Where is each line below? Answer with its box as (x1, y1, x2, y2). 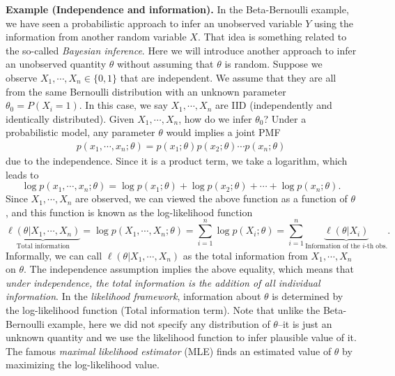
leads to (6, 167, 39, 181)
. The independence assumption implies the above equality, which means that (24, 262, 354, 276)
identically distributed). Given (6, 111, 134, 126)
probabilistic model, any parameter (6, 125, 155, 140)
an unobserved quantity (6, 57, 107, 71)
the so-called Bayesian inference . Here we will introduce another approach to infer (6, 43, 357, 57)
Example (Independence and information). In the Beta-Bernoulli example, (6, 2, 349, 16)
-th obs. (364, 243, 388, 250)
